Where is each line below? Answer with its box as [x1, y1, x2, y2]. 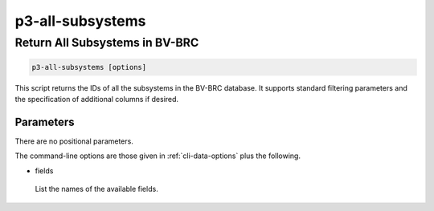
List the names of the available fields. [35, 185, 158, 194]
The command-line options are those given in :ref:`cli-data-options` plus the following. [14, 151, 301, 160]
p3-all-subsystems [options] [31, 63, 147, 71]
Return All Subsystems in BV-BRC [14, 35, 199, 50]
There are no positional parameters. [14, 136, 134, 146]
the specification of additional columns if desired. [14, 95, 179, 104]
